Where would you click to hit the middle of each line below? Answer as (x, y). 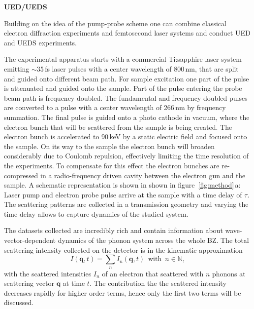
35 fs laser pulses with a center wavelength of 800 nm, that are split (138, 68)
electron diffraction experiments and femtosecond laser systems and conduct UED (127, 33)
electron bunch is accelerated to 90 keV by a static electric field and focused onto (126, 136)
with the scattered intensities (48, 273)
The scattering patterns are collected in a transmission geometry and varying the (126, 204)
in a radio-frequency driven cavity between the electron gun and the (143, 175)
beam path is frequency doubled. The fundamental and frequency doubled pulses (126, 97)
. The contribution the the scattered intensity (158, 283)
